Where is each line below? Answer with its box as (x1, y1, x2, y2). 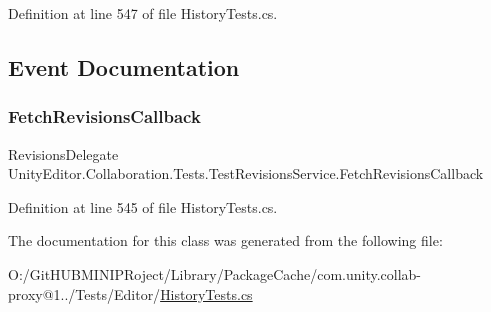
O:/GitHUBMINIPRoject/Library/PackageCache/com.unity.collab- (8, 263, 422, 284)
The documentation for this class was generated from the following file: (8, 230, 443, 251)
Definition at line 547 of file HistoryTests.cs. (8, 3, 278, 23)
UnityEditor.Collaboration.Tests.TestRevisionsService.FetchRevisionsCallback (8, 163, 484, 184)
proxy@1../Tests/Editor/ (8, 283, 161, 304)
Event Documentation (8, 51, 240, 82)
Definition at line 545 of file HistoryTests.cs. (8, 196, 278, 217)
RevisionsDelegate (8, 143, 119, 164)
